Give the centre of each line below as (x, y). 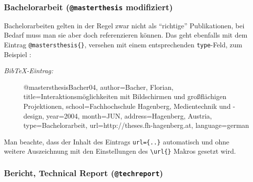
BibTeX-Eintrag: (29, 71)
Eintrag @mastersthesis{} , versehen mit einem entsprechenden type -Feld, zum (123, 44)
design (33, 115)
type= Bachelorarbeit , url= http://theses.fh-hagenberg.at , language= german (136, 125)
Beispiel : (18, 54)
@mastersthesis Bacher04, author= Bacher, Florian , (99, 87)
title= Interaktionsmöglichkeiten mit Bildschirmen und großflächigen (125, 96)
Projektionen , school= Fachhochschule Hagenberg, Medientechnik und (127, 106)
